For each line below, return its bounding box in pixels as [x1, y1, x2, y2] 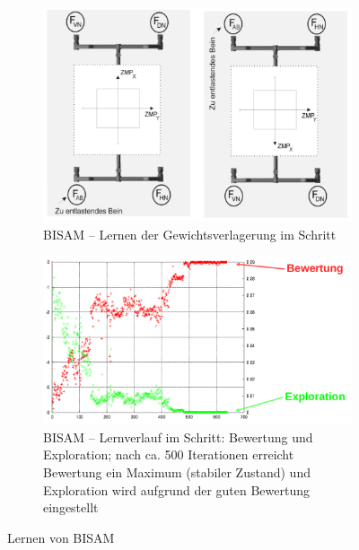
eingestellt [43, 498, 99, 517]
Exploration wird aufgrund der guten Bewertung [43, 480, 310, 499]
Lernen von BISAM [7, 528, 115, 546]
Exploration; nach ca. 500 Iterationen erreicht [43, 445, 294, 464]
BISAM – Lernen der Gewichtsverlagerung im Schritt [43, 224, 337, 243]
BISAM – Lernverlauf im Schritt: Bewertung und [43, 427, 313, 446]
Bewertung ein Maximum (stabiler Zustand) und [43, 462, 311, 481]
